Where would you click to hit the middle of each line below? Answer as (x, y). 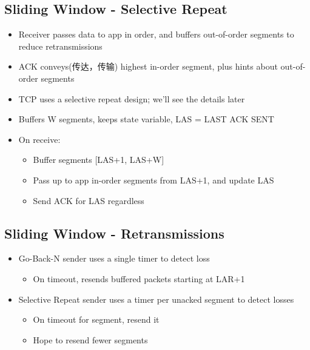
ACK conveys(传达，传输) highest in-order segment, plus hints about (148, 66)
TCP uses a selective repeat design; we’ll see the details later (132, 98)
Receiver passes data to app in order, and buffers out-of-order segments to (156, 34)
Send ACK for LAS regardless (89, 200)
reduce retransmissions (60, 46)
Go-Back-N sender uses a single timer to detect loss (114, 258)
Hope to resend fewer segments (90, 339)
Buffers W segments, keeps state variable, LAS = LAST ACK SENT (146, 119)
